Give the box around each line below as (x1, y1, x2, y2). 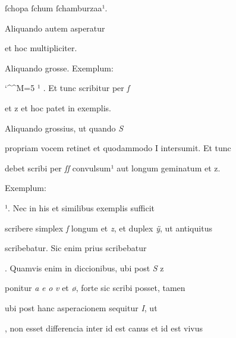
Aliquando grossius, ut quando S (5, 121, 124, 134)
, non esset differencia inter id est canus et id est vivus (5, 321, 203, 334)
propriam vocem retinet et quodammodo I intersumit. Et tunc (5, 142, 231, 154)
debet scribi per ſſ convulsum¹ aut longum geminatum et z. (5, 161, 221, 174)
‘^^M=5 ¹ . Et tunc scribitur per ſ (5, 82, 130, 94)
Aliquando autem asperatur (5, 21, 105, 34)
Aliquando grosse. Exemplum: (5, 61, 114, 74)
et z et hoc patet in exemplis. (5, 101, 111, 114)
